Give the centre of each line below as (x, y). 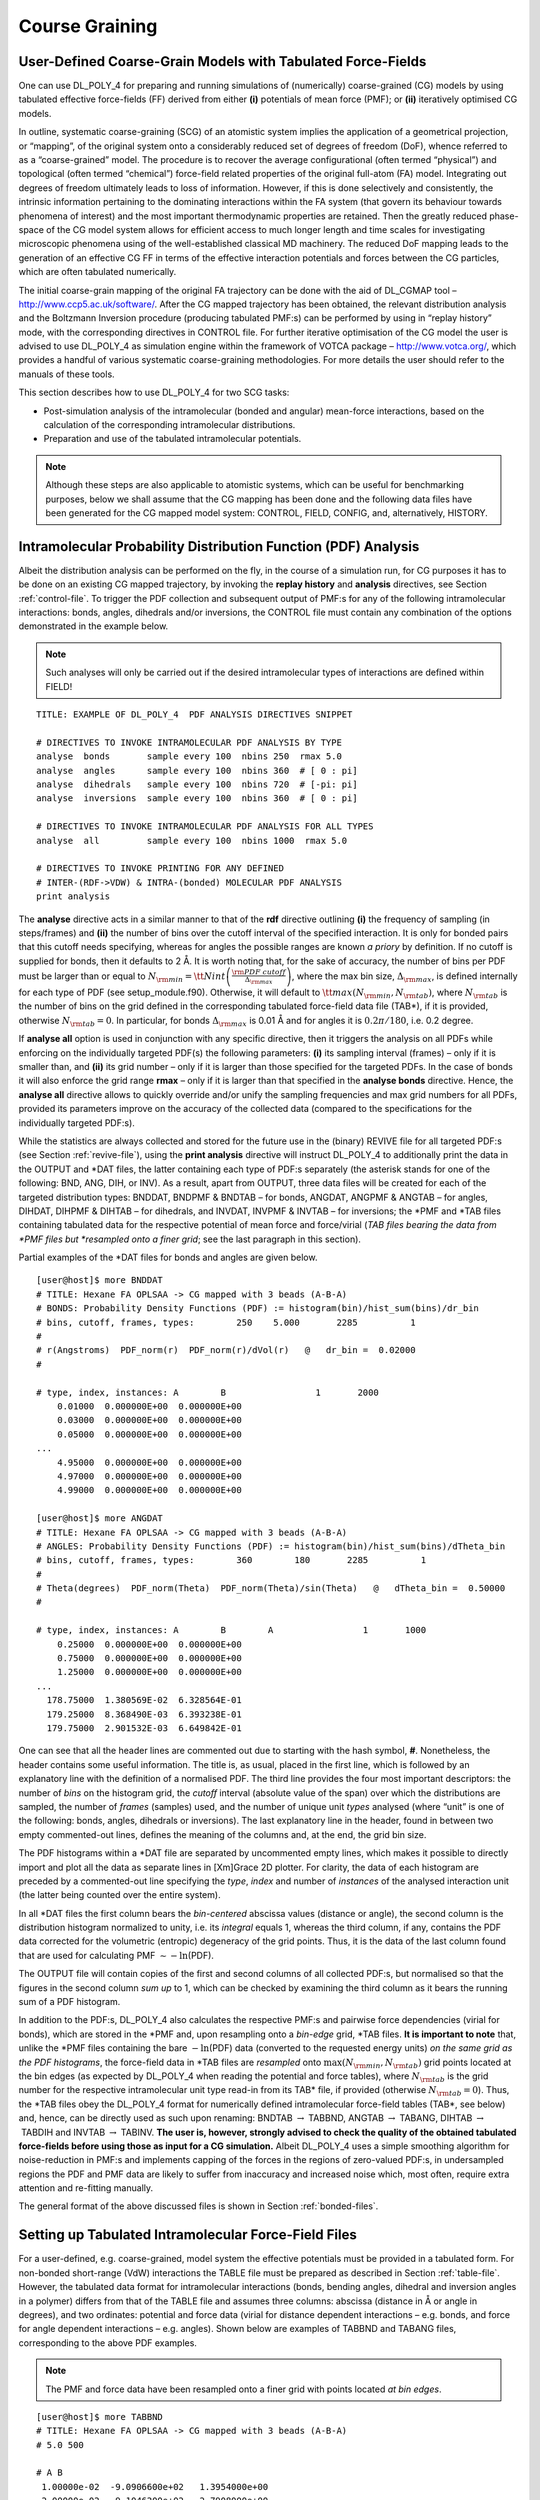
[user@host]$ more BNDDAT (100, 1280)
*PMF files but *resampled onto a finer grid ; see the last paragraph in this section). (190, 1239)
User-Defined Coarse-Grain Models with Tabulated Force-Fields (222, 61)
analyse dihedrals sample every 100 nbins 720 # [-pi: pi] (197, 784)
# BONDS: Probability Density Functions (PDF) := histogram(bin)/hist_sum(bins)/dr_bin (258, 1308)
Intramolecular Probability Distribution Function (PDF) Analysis (219, 546)
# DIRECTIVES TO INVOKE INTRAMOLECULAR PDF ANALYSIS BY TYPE (189, 742)
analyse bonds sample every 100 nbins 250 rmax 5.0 (189, 756)
